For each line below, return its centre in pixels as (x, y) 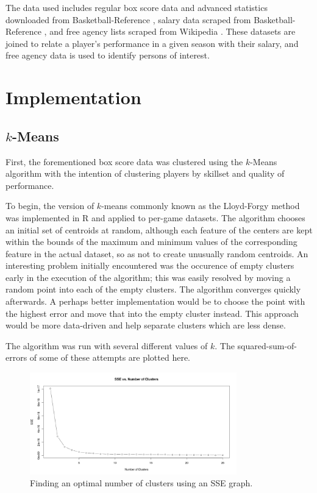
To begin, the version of (50, 206)
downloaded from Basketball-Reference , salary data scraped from (128, 19)
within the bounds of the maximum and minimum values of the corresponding (151, 242)
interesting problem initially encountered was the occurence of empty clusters (150, 265)
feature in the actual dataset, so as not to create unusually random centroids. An (157, 253)
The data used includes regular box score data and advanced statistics (137, 7)
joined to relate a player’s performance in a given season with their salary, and (152, 43)
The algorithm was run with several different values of (107, 345)
